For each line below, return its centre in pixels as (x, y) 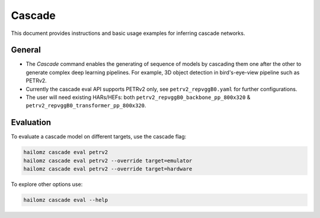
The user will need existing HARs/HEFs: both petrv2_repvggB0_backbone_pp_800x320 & (138, 97)
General (26, 50)
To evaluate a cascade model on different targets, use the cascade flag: (99, 137)
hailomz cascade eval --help (66, 200)
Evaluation (31, 122)
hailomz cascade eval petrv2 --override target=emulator (108, 161)
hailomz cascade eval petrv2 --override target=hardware (108, 169)
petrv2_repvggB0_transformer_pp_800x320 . (86, 105)
